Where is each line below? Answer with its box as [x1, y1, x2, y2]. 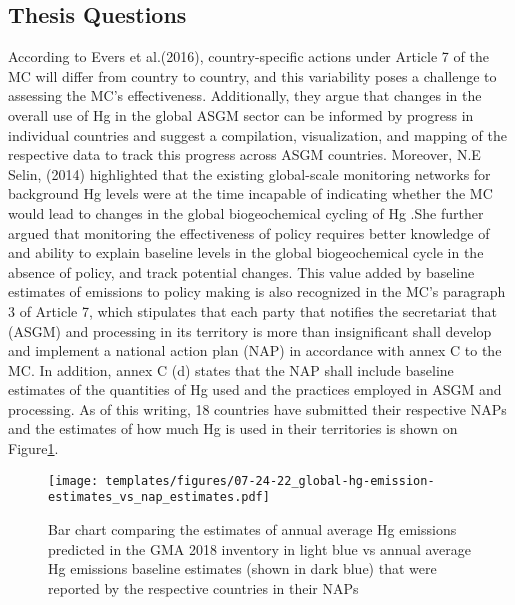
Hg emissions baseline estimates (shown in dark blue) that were [48, 558, 437, 579]
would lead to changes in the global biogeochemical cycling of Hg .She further [8, 202, 484, 223]
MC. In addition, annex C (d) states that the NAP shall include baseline [8, 359, 454, 380]
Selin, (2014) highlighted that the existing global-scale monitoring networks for [8, 163, 491, 184]
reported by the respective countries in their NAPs [48, 577, 359, 598]
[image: [48, 473, 99, 488]
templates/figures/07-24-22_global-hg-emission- [105, 473, 435, 488]
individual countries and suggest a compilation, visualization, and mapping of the [8, 124, 507, 145]
